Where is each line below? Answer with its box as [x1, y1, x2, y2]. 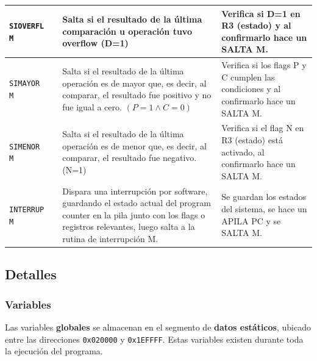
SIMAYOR [9, 79, 40, 88]
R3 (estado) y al [221, 19, 291, 32]
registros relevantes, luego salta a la [62, 220, 195, 233]
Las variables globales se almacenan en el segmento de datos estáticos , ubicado [5, 321, 311, 334]
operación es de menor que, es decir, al [62, 139, 207, 152]
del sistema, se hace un [221, 202, 307, 215]
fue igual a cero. [62, 100, 122, 113]
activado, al [221, 145, 265, 158]
